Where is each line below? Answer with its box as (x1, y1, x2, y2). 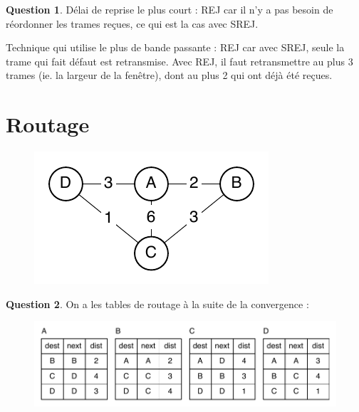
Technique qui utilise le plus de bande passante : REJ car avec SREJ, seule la (6, 40, 345, 55)
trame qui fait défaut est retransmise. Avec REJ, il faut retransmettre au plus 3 (6, 53, 353, 68)
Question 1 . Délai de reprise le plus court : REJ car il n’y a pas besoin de (6, 2, 333, 16)
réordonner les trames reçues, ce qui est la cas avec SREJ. (6, 16, 259, 31)
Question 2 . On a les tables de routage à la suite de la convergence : (6, 296, 309, 311)
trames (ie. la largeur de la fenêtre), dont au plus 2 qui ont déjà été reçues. (6, 68, 333, 83)
